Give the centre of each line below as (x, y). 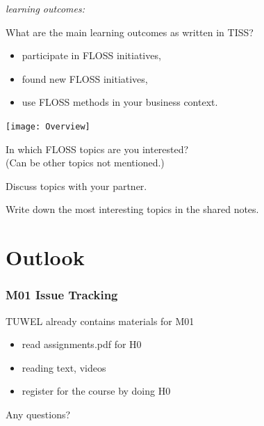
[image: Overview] (48, 126)
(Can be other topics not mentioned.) (85, 163)
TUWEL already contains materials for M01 (100, 321)
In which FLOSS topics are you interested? (97, 149)
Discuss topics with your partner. (76, 186)
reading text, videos (64, 367)
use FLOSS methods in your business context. (120, 102)
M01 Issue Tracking (62, 295)
